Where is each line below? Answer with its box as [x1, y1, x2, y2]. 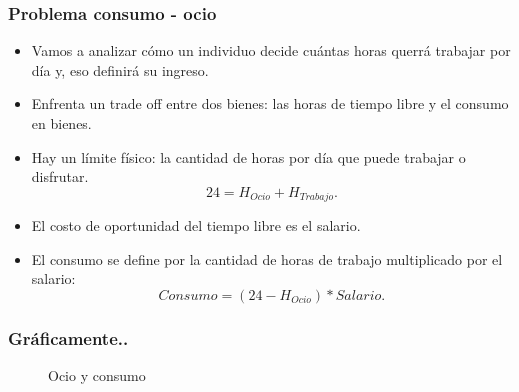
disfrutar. [31, 166, 89, 187]
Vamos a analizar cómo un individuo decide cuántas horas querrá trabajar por [31, 40, 511, 61]
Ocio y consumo [48, 365, 146, 386]
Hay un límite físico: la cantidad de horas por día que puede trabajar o [31, 146, 466, 167]
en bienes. [31, 113, 92, 133]
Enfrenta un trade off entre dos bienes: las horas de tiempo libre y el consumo [31, 93, 509, 114]
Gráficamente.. [8, 325, 129, 350]
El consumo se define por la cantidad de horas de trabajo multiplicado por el [31, 248, 503, 269]
